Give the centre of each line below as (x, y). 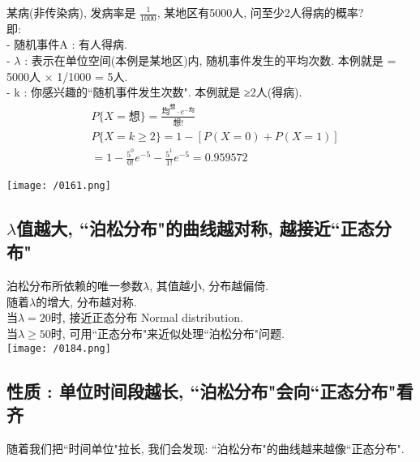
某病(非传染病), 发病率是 (71, 12)
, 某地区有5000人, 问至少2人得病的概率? (260, 12)
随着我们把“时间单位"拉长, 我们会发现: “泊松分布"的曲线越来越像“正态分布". (206, 448)
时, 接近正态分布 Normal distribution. (147, 317)
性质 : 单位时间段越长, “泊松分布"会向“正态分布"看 (210, 390)
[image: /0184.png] (59, 348)
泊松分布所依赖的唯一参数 (75, 286)
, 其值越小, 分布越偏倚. (209, 286)
